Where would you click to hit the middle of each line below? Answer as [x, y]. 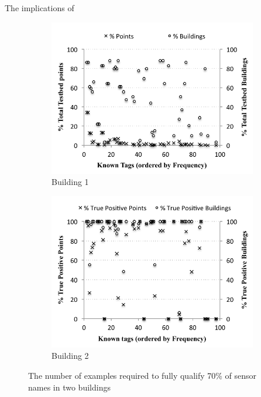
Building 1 [70, 182]
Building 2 [70, 356]
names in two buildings [69, 387]
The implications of [40, 8]
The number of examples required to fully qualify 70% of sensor [142, 375]
